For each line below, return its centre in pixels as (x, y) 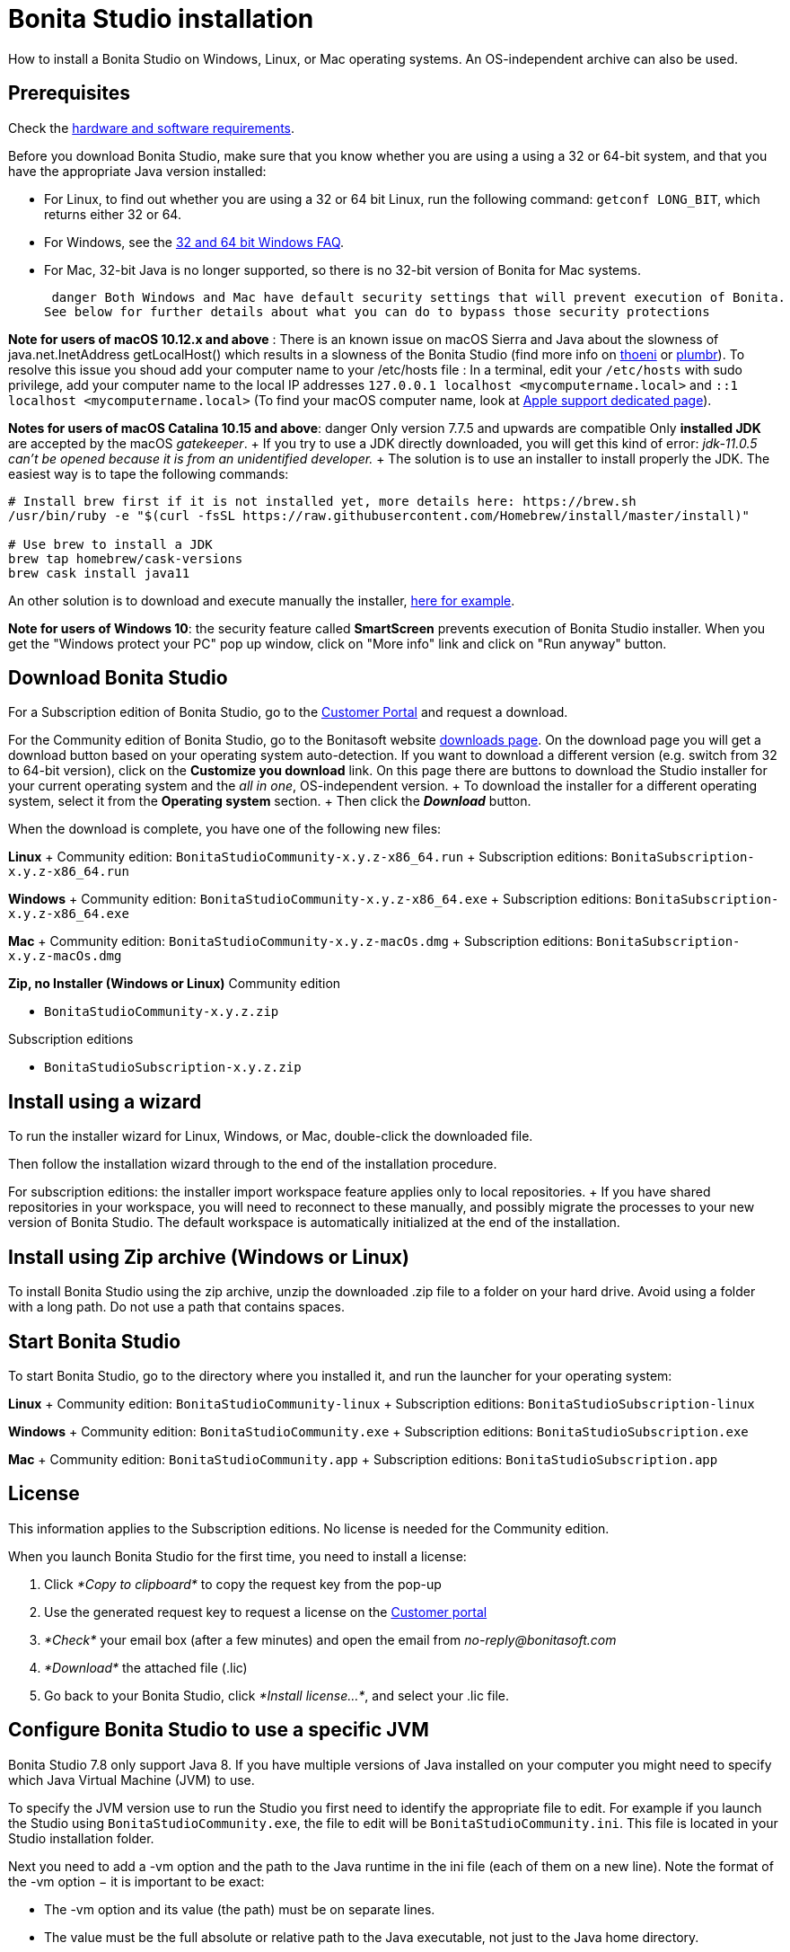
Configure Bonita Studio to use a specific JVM (219, 1730)
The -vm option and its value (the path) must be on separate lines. (240, 1909)
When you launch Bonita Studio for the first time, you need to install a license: (237, 1556)
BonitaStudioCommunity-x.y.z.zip (162, 1012)
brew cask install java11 (99, 573)
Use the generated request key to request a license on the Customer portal (266, 1612)
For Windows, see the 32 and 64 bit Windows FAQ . (194, 242)
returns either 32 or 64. (113, 214)
